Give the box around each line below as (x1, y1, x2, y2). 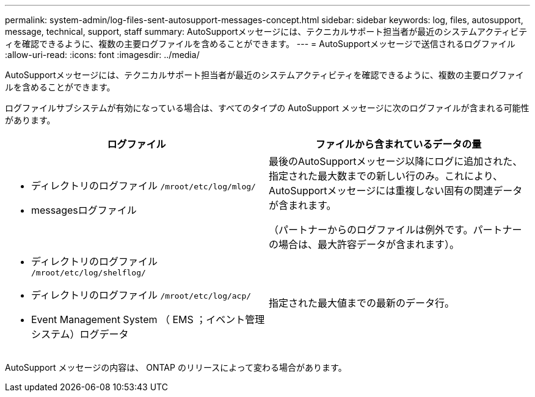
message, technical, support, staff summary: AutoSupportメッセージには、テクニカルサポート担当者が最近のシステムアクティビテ (5, 26, 528, 37)
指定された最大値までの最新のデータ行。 (269, 296, 455, 309)
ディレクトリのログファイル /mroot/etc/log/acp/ (31, 289, 252, 301)
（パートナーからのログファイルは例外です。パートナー (269, 224, 522, 236)
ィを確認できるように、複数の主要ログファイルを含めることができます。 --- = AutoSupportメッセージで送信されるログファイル (5, 38, 515, 49)
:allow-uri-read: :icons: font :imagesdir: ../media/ (5, 49, 200, 60)
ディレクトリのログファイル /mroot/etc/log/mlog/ (31, 180, 256, 192)
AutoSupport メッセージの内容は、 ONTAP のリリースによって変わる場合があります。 (5, 362, 347, 373)
